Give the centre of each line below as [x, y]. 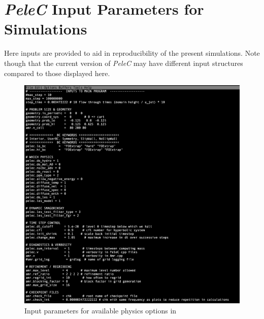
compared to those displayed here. [57, 73]
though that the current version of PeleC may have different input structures [124, 63]
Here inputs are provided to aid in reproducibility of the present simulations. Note [132, 53]
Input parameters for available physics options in [101, 310]
